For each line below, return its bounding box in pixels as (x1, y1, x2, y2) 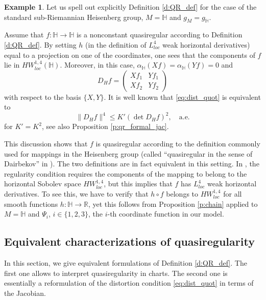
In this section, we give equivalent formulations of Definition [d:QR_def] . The (4, 258, 247, 268)
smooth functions (4, 198, 58, 209)
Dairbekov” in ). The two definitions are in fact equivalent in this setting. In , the (4, 158, 259, 169)
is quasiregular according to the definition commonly (95, 138, 260, 149)
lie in (4, 59, 20, 70)
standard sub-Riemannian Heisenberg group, (4, 11, 143, 22)
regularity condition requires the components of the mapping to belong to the (4, 168, 247, 179)
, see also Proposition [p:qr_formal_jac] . (41, 121, 169, 132)
